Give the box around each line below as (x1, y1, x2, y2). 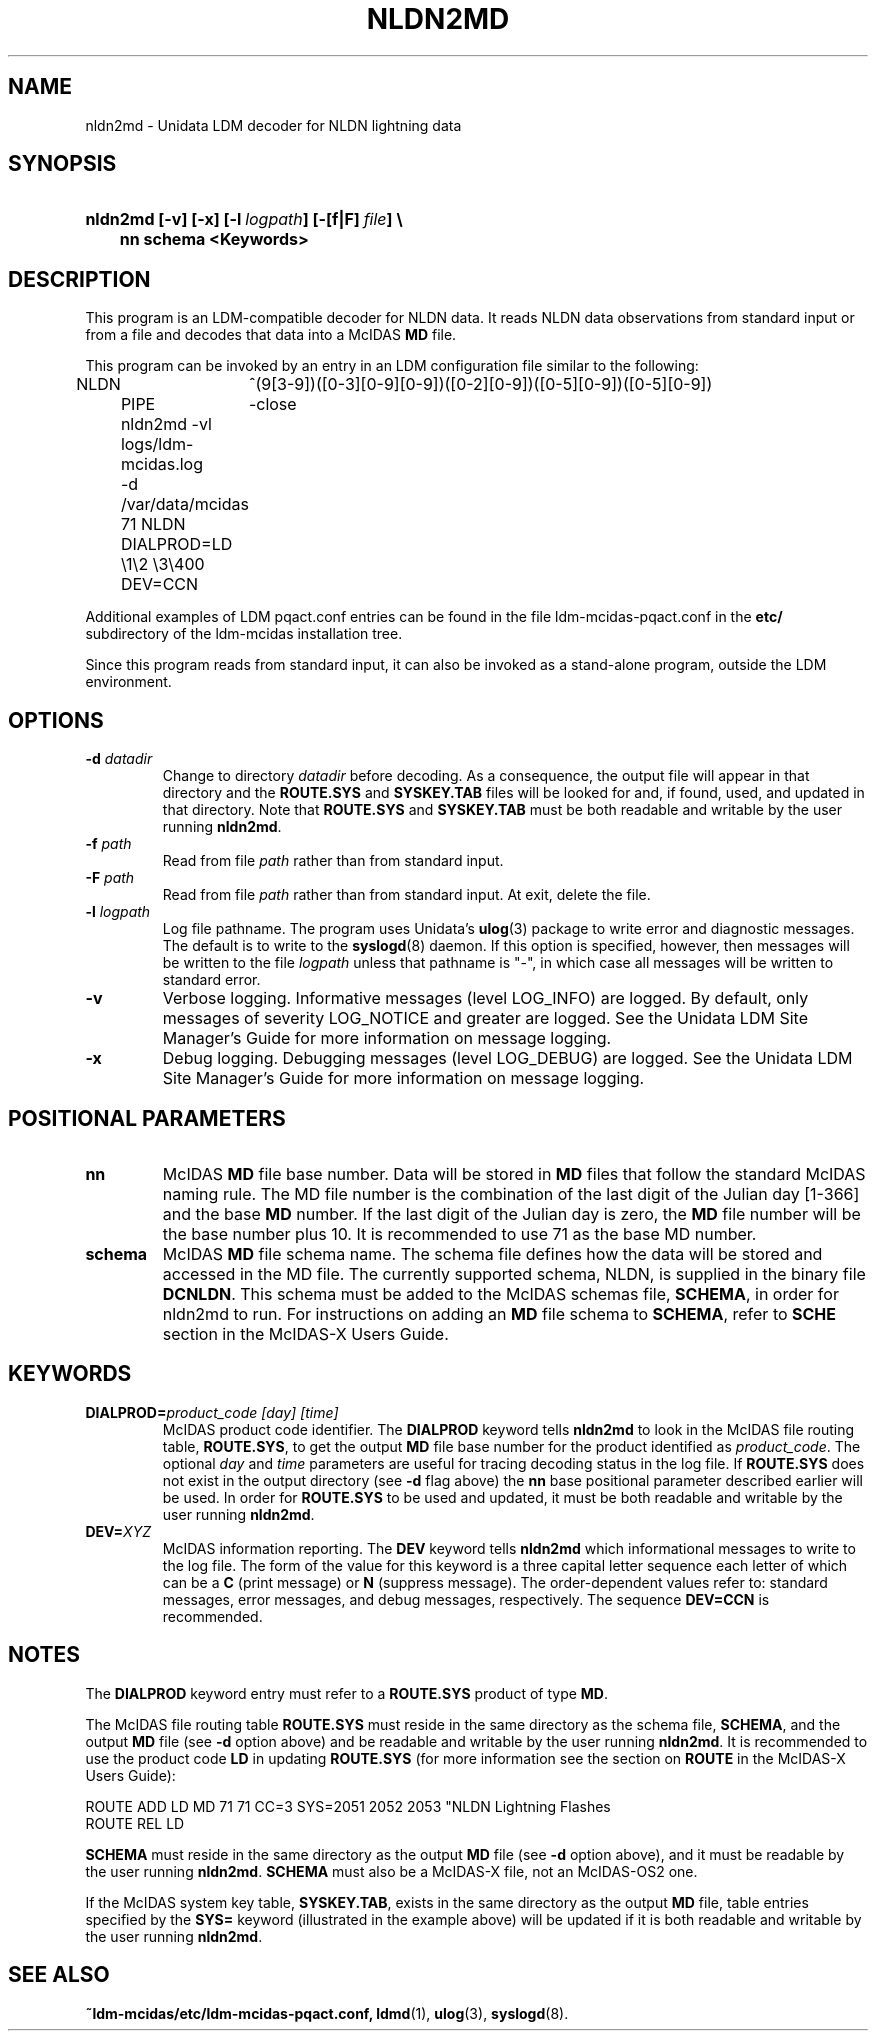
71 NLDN (120, 514, 186, 535)
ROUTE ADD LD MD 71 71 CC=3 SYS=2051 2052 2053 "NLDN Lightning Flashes (85, 1797, 611, 1815)
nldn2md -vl (120, 414, 212, 435)
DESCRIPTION (8, 266, 151, 292)
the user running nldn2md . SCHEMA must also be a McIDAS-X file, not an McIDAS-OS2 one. (85, 1862, 698, 1880)
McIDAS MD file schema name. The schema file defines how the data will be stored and (162, 1243, 823, 1264)
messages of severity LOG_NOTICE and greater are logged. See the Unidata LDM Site (162, 1008, 808, 1029)
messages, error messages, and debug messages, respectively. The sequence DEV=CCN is (162, 1590, 770, 1608)
